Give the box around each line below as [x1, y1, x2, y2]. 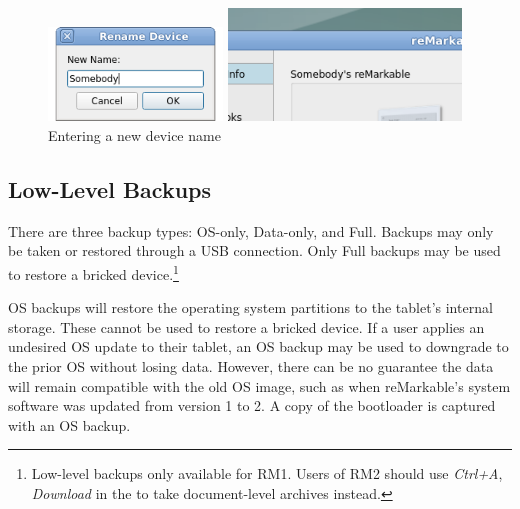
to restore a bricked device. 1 [8, 260, 179, 284]
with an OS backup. [8, 414, 131, 435]
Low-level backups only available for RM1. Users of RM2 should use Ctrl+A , [31, 463, 503, 484]
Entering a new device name [48, 124, 221, 145]
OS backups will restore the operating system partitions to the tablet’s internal [8, 297, 493, 318]
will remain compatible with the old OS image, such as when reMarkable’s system [8, 375, 511, 396]
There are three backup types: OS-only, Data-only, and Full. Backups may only [8, 220, 494, 241]
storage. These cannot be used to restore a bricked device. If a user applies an [8, 316, 485, 337]
